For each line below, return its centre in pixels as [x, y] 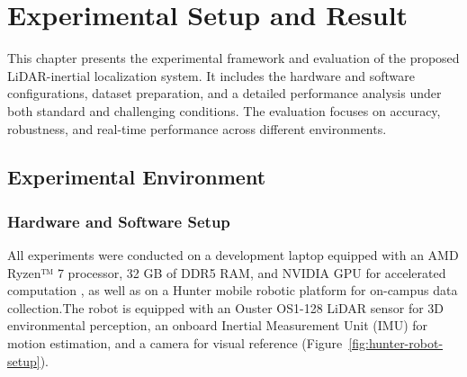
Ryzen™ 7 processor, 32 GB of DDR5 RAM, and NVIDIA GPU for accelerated [227, 272]
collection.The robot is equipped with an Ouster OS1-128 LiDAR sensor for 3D [226, 307]
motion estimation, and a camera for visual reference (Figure [175, 343]
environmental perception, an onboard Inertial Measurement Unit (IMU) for [218, 325]
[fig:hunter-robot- [396, 343]
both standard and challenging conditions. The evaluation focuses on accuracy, [224, 110]
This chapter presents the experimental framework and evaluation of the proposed [233, 58]
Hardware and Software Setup [119, 221]
